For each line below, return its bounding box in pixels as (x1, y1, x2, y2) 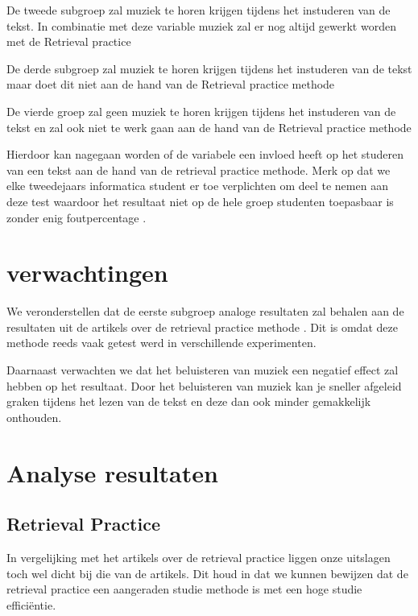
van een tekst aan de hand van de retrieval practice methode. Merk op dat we (6, 161, 391, 178)
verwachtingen (6, 256, 168, 289)
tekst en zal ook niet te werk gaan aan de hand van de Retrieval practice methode (6, 118, 412, 135)
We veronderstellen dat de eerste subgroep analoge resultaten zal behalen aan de (6, 303, 404, 320)
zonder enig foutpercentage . (6, 209, 147, 225)
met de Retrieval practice (6, 33, 131, 50)
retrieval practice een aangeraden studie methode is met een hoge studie (6, 581, 362, 597)
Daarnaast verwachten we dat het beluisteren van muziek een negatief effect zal (6, 362, 399, 378)
